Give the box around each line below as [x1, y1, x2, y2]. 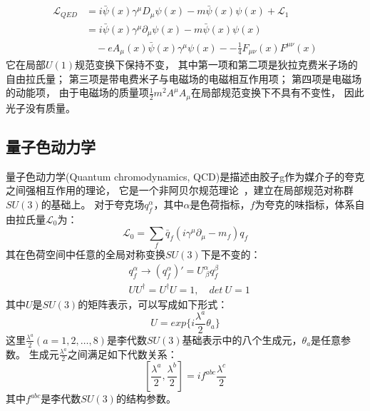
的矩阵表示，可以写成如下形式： [78, 296, 228, 311]
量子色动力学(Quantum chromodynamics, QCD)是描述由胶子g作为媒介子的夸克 [6, 168, 365, 183]
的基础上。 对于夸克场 [41, 196, 145, 211]
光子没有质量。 [6, 100, 76, 115]
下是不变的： [200, 247, 261, 262]
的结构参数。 [115, 391, 176, 406]
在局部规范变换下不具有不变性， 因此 [190, 85, 364, 100]
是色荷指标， [190, 196, 250, 211]
